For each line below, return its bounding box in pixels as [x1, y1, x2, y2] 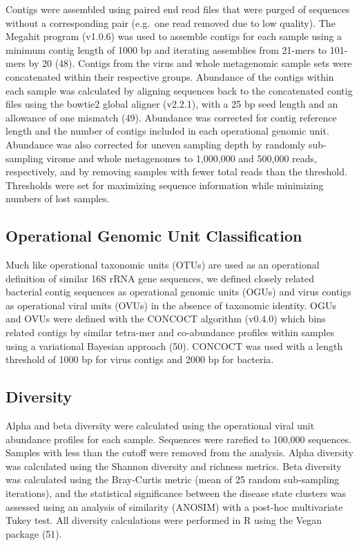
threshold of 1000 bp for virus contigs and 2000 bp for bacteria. [6, 352, 274, 367]
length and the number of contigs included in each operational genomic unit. [6, 124, 329, 138]
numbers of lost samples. [6, 191, 110, 206]
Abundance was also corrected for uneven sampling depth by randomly [6, 137, 306, 151]
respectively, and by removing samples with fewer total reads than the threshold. [6, 164, 347, 179]
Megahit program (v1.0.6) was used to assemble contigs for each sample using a [6, 29, 342, 43]
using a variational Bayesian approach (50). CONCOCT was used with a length [6, 338, 343, 353]
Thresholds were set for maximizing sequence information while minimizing [6, 177, 324, 192]
